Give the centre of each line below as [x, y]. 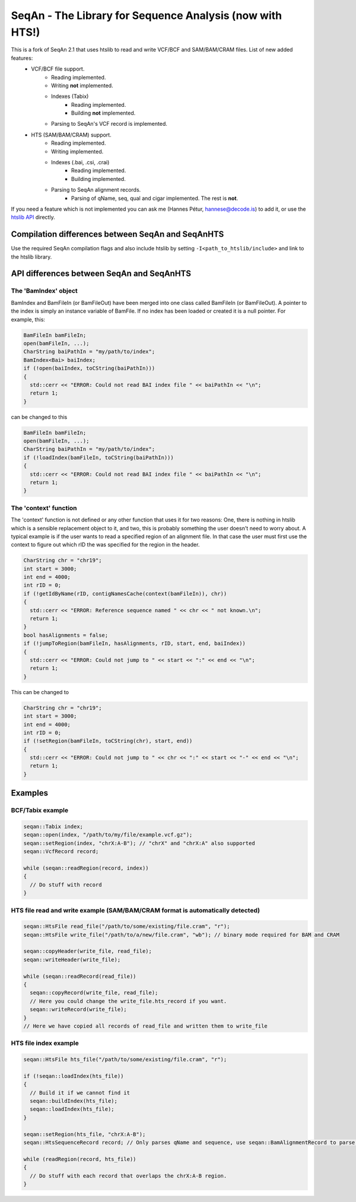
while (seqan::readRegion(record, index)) [86, 868]
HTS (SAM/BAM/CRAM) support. [71, 135]
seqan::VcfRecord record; [61, 852]
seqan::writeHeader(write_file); [72, 959]
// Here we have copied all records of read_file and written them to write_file [146, 1026]
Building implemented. [98, 179]
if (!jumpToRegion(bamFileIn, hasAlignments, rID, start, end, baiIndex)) [135, 643]
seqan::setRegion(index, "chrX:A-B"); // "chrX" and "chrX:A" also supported [139, 843]
